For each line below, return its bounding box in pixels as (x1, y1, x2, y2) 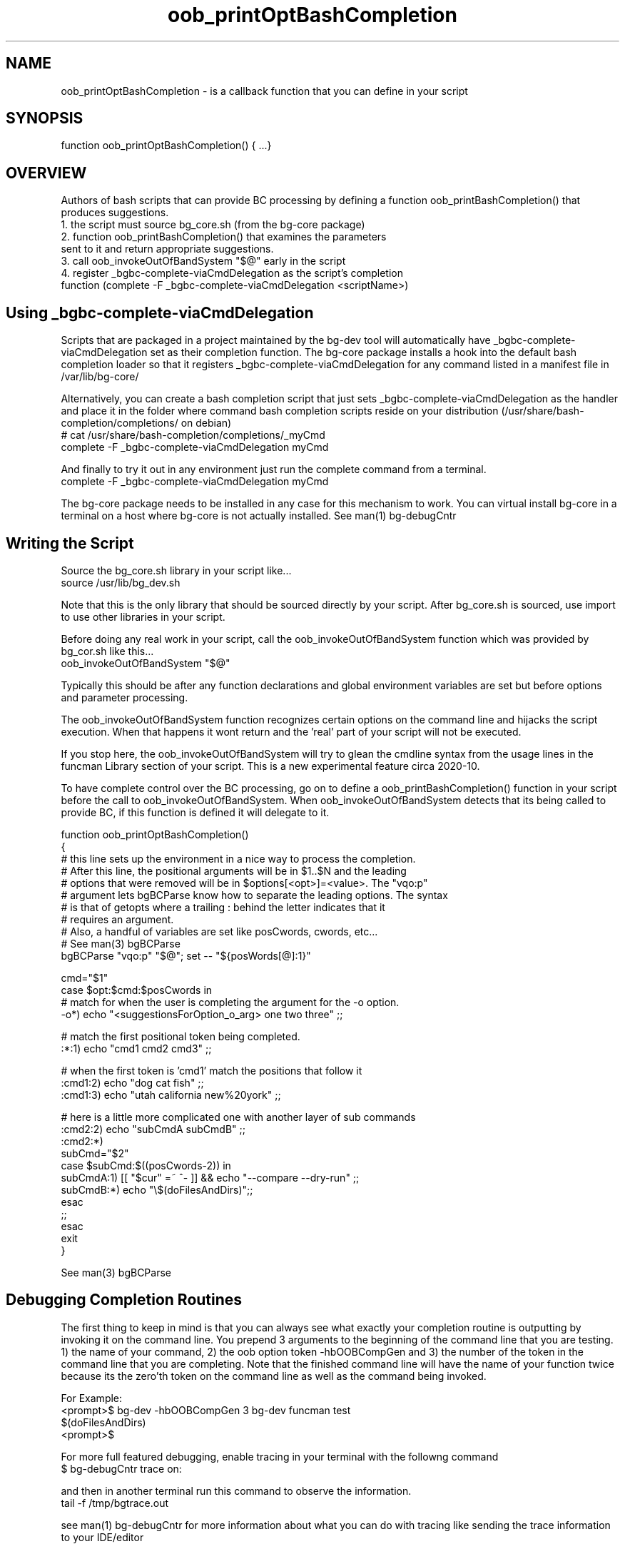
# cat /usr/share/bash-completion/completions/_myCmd (61, 429, 325, 442)
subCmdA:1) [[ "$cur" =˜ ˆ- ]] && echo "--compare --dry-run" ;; (61, 1171, 360, 1184)
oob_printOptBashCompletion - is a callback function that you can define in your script (61, 84, 468, 97)
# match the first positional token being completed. (61, 1030, 300, 1042)
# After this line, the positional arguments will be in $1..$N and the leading (61, 864, 407, 877)
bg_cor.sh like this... (61, 644, 154, 657)
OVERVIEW (6, 163, 87, 182)
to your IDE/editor (61, 1530, 144, 1543)
